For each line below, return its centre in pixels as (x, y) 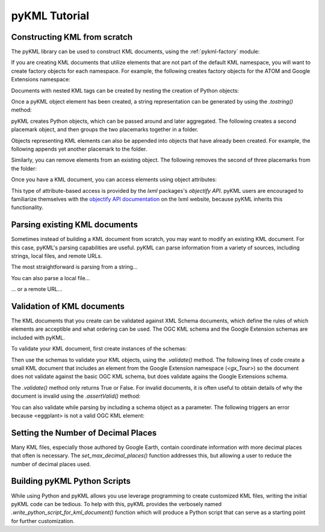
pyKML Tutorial (50, 16)
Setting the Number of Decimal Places (84, 433)
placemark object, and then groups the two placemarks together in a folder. (105, 130)
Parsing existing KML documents (75, 225)
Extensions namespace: (41, 80)
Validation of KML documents (68, 306)
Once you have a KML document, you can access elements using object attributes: (114, 180)
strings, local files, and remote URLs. (57, 256)
